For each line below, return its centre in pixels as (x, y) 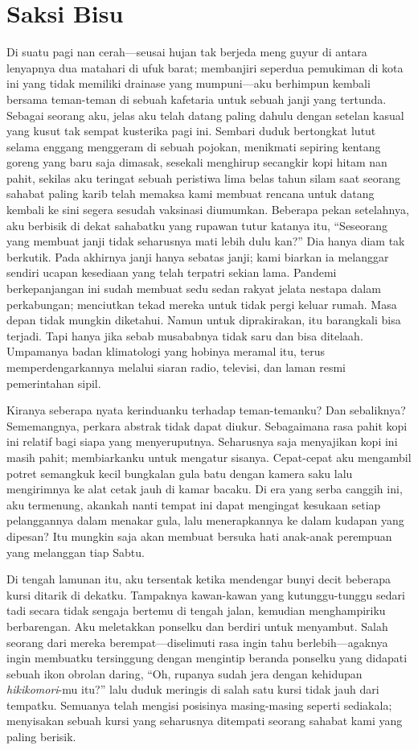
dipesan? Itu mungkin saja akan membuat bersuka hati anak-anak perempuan (199, 536)
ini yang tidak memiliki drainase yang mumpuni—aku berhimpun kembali (189, 83)
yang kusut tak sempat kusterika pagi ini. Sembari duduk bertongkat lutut (191, 131)
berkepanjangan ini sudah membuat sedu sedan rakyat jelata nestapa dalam (194, 288)
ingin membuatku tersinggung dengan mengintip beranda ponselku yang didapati (207, 658)
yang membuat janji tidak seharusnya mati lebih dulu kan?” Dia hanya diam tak (206, 241)
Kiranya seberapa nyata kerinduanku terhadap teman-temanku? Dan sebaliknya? (206, 410)
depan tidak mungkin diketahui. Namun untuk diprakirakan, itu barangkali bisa (204, 320)
